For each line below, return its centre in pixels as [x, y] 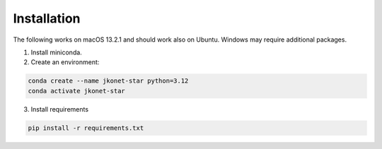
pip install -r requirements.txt [86, 128]
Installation [47, 18]
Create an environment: [65, 62]
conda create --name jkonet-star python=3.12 [108, 81]
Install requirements [59, 109]
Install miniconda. [57, 52]
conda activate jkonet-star [76, 91]
